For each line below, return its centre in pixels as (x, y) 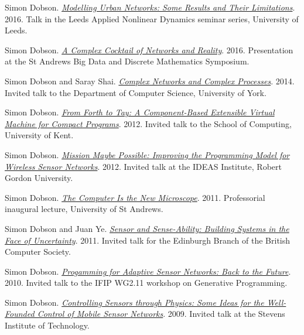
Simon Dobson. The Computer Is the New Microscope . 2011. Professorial (135, 197)
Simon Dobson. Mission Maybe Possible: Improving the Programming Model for (147, 154)
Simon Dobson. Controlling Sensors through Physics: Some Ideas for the (134, 302)
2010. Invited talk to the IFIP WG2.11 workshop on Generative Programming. (146, 283)
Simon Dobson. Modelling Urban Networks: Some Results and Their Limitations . (150, 7)
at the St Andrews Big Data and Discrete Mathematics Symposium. (127, 61)
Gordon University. (39, 178)
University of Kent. (39, 135)
